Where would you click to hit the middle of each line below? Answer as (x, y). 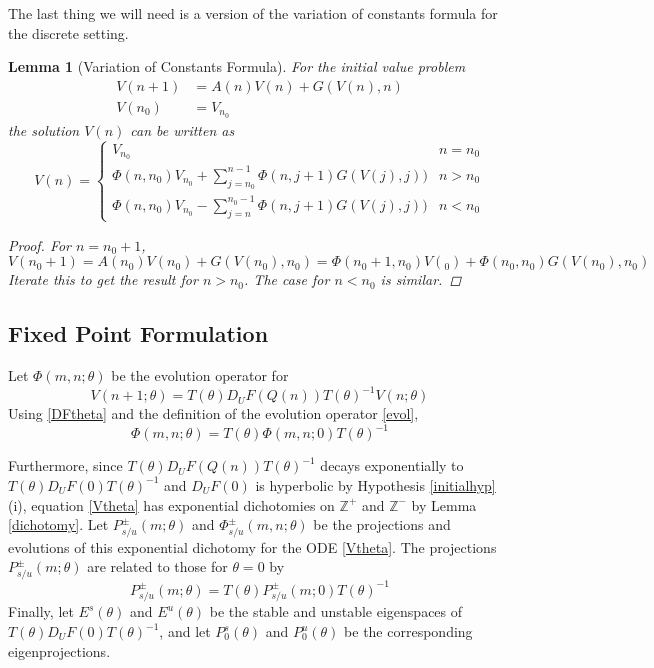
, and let (185, 631)
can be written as (182, 129)
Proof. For (40, 244)
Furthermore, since (65, 465)
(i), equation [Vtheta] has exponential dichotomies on (171, 504)
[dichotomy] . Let (58, 524)
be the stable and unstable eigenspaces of (336, 611)
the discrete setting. (68, 32)
